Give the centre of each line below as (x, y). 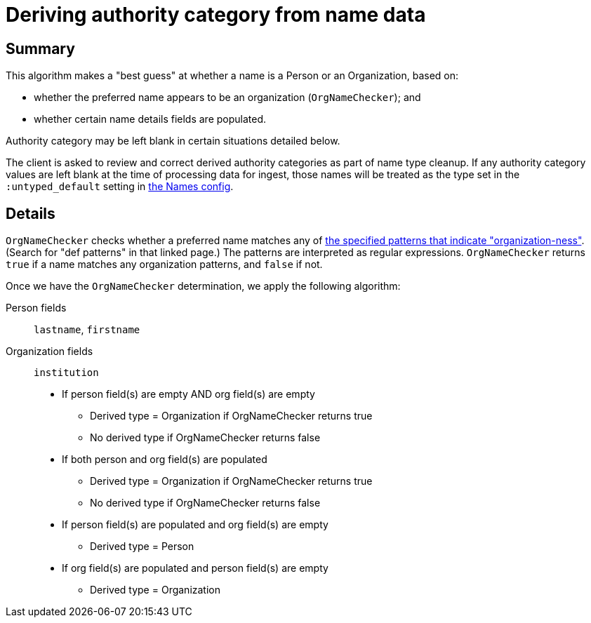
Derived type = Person (142, 547)
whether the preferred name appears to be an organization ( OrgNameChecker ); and (227, 98)
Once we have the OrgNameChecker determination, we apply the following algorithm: (203, 286)
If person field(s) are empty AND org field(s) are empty (188, 394)
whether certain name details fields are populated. (150, 119)
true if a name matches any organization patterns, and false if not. (164, 264)
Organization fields (49, 351)
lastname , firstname (87, 330)
